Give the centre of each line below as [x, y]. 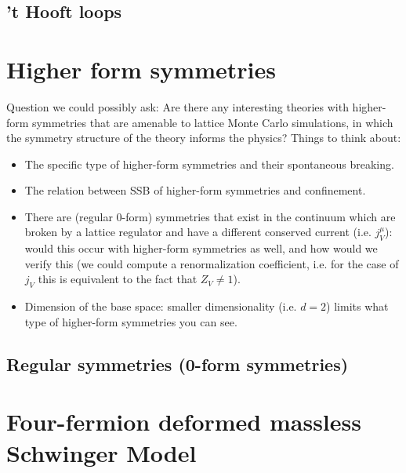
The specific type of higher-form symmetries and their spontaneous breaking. [209, 164]
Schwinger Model [101, 452]
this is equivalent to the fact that [118, 279]
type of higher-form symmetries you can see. [131, 321]
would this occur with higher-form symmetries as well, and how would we [201, 248]
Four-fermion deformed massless [184, 422]
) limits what [357, 306]
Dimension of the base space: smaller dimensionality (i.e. [161, 306]
